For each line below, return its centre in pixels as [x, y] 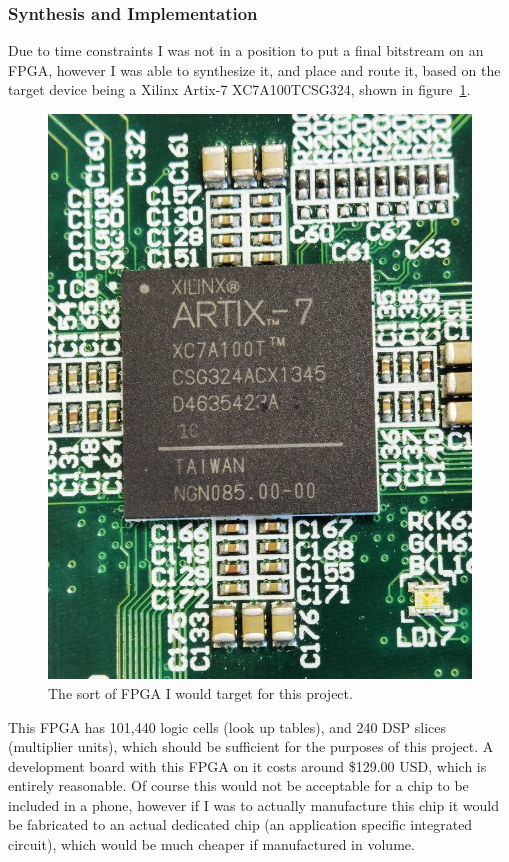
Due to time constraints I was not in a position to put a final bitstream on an [246, 50]
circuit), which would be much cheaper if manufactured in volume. [211, 844]
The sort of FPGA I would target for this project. [200, 692]
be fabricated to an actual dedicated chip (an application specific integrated [240, 824]
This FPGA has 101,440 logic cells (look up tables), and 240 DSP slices [227, 726]
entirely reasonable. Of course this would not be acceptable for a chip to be [238, 785]
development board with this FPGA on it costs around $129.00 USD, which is [247, 765]
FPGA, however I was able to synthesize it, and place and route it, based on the [254, 69]
